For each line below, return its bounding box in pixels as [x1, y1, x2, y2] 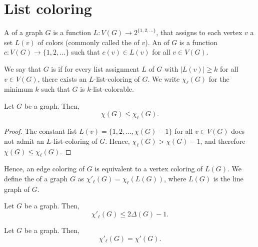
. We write [147, 73, 180, 84]
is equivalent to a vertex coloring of [94, 163, 203, 174]
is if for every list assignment [51, 63, 139, 74]
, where [164, 173, 186, 184]
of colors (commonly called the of [37, 37, 139, 47]
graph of [4, 183, 30, 194]
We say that [4, 63, 41, 74]
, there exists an [37, 73, 87, 84]
